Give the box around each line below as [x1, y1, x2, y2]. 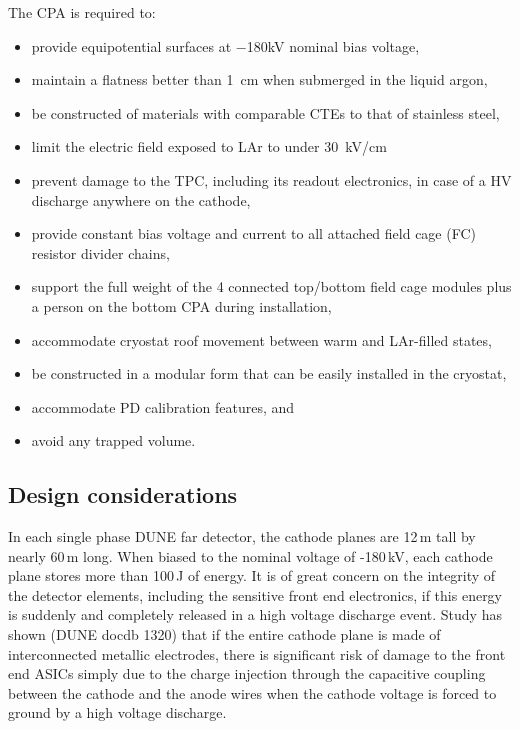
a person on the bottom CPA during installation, [31, 295, 332, 316]
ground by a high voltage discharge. [8, 702, 227, 723]
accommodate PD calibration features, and [31, 396, 295, 417]
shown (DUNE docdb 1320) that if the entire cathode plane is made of [8, 624, 441, 645]
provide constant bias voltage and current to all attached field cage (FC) [31, 223, 476, 244]
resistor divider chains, [31, 242, 170, 263]
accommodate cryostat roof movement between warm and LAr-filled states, [31, 329, 492, 350]
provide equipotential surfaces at [31, 35, 232, 56]
